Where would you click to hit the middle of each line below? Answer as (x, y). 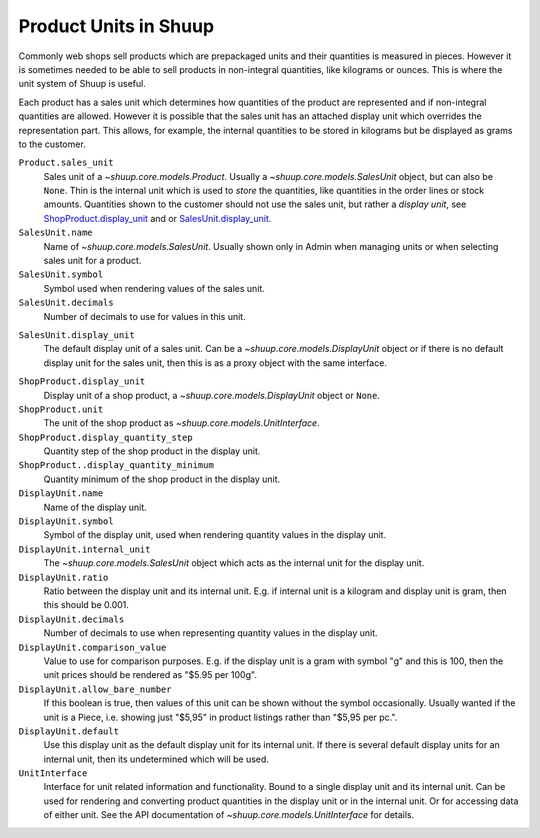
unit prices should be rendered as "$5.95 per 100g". (150, 675)
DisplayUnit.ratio (63, 577)
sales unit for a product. (92, 261)
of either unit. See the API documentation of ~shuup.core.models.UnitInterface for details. (229, 815)
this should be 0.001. (86, 605)
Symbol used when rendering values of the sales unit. (154, 288)
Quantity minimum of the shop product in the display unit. (162, 479)
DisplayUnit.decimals (71, 619)
